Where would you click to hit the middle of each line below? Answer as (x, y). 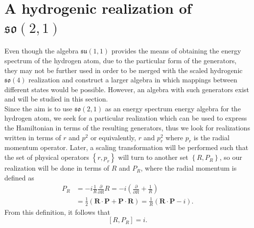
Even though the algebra (42, 51)
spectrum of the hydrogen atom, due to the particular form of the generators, (121, 60)
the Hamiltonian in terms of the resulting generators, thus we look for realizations (127, 128)
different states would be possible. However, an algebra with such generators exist (127, 89)
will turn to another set (153, 157)
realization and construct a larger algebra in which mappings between (133, 80)
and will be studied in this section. (56, 99)
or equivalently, (113, 137)
